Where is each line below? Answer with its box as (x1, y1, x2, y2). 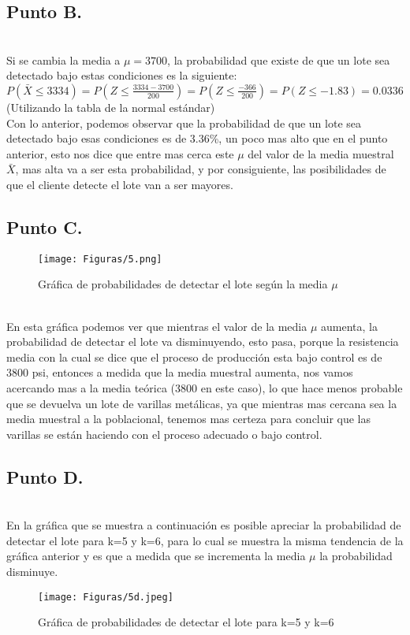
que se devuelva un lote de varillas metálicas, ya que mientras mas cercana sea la (6, 395, 397, 411)
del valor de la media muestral (248, 145, 394, 162)
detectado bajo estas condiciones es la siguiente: (6, 67, 237, 84)
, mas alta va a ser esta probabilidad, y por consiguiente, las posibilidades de (15, 161, 386, 177)
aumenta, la (321, 317, 378, 334)
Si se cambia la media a (6, 51, 121, 68)
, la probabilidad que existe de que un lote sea (167, 51, 390, 68)
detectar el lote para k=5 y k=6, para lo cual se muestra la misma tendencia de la (6, 532, 404, 548)
